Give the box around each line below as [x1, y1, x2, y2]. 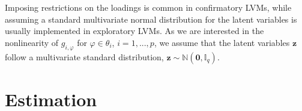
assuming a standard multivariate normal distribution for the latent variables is [5, 13, 297, 25]
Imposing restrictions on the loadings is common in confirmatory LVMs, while [5, 1, 292, 13]
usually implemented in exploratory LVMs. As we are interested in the [5, 24, 264, 37]
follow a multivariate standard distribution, [5, 50, 164, 63]
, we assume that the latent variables [154, 36, 290, 48]
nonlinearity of [5, 36, 59, 48]
